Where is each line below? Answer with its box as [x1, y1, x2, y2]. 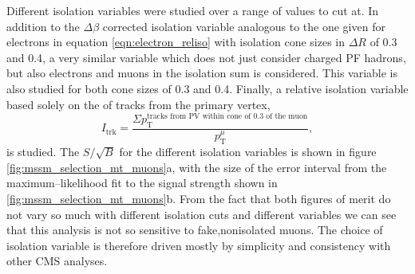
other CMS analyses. [6, 252, 108, 269]
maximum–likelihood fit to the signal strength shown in [6, 174, 278, 191]
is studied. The [6, 143, 80, 160]
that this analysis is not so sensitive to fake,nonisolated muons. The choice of [6, 221, 383, 238]
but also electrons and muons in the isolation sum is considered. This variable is [6, 65, 398, 81]
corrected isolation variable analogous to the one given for [102, 18, 385, 34]
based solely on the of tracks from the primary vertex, [6, 96, 271, 112]
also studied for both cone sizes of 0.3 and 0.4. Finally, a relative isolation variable [6, 80, 409, 96]
